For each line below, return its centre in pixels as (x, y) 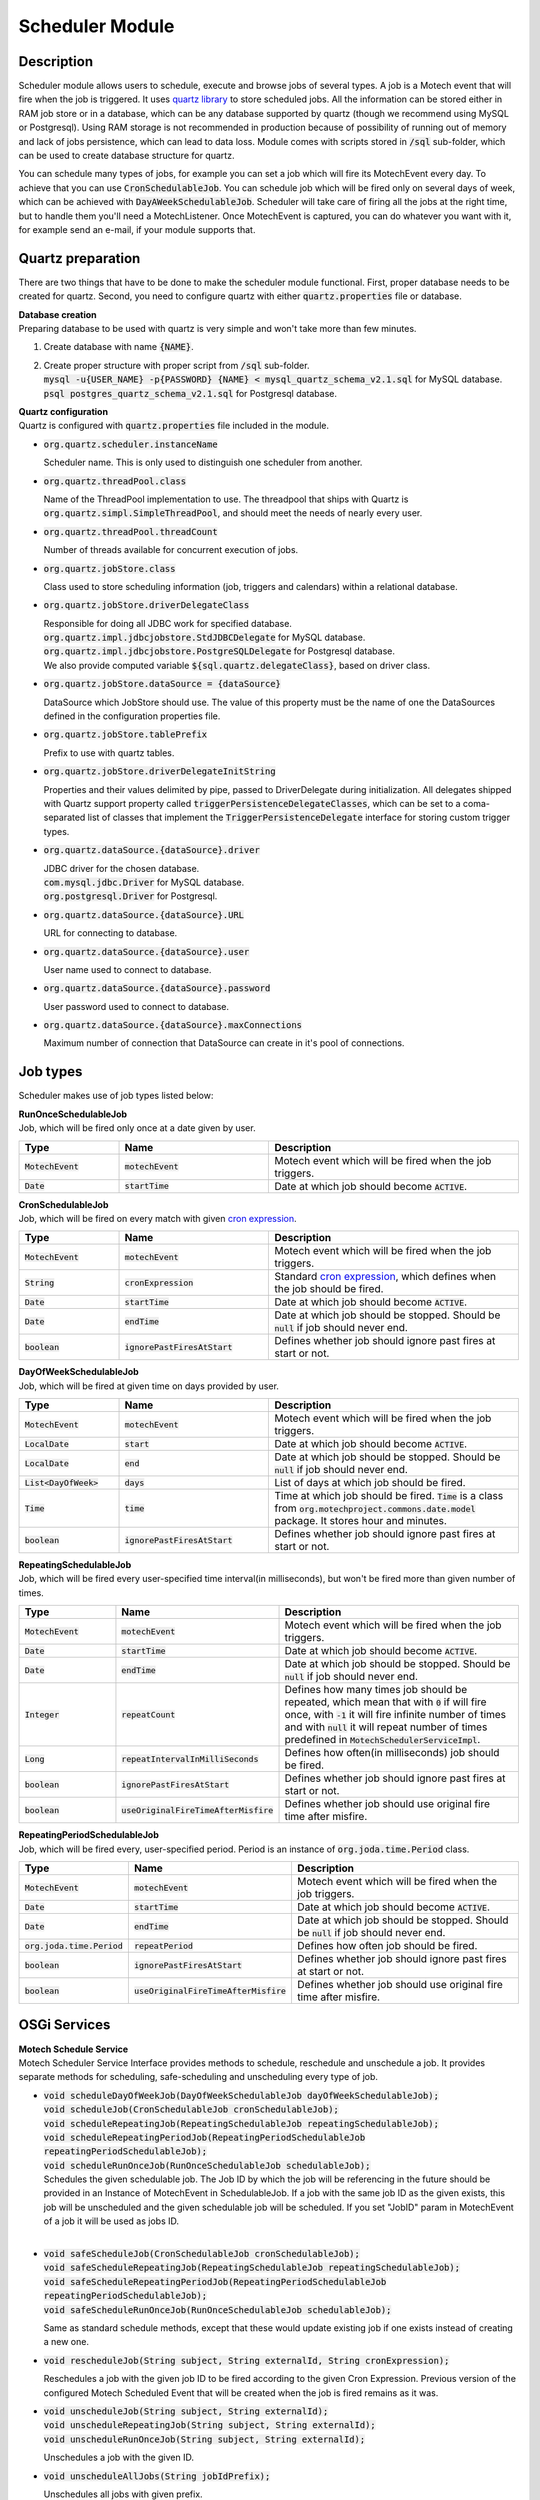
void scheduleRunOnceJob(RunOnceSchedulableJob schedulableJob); (207, 2165)
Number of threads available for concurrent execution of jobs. (171, 550)
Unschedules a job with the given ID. (119, 2457)
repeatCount (148, 1714)
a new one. (66, 2342)
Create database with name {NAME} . (118, 347)
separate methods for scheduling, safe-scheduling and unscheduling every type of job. (198, 2077)
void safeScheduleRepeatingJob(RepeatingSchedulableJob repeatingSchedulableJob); (251, 2268)
